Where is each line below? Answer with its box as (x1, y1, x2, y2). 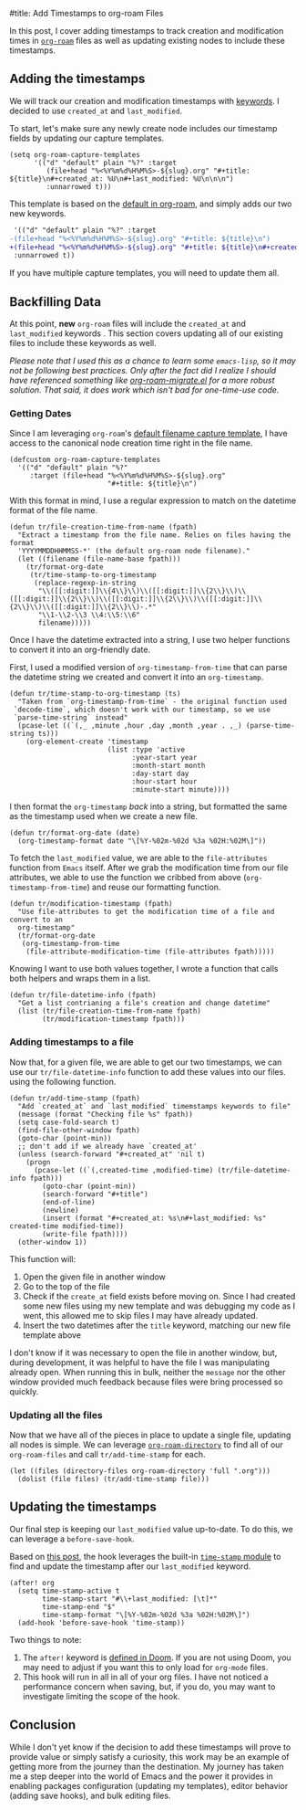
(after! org (9, 1578, 55, 1587)
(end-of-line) (42, 1197, 96, 1206)
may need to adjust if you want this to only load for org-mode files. (22, 1661, 269, 1672)
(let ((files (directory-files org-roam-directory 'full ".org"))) (9, 1467, 271, 1476)
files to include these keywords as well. (9, 338, 157, 349)
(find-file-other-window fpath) (17, 1125, 141, 1135)
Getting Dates (9, 407, 72, 420)
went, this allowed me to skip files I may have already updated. (22, 1310, 259, 1321)
